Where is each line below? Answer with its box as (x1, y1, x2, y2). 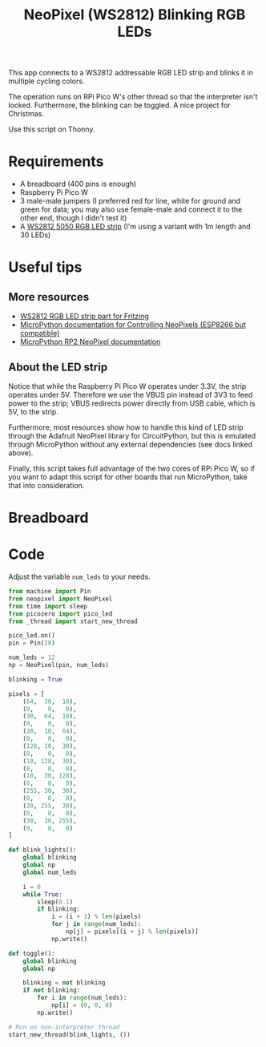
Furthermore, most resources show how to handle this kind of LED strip (8, 422, 244, 432)
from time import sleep (8, 602, 88, 610)
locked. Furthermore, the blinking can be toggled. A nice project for (8, 100, 231, 110)
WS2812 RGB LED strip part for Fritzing (19, 311, 150, 321)
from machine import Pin (8, 588, 91, 596)
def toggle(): (8, 949, 56, 957)
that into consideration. (8, 480, 85, 490)
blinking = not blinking (22, 979, 106, 987)
